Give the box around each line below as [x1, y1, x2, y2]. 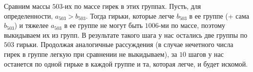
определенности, [4, 10, 53, 21]
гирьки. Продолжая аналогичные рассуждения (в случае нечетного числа [16, 39, 233, 49]
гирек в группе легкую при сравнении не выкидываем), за [4, 48, 177, 59]
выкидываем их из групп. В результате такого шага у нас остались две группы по [4, 29, 248, 40]
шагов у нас [188, 48, 224, 59]
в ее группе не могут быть [64, 20, 143, 30]
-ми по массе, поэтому [158, 20, 226, 30]
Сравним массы [4, 1, 50, 11]
